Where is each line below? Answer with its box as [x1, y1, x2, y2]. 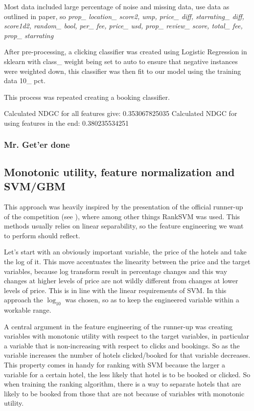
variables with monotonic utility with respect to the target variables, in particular [4, 331, 249, 341]
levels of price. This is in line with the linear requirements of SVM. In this [4, 285, 227, 295]
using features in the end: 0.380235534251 [4, 117, 129, 128]
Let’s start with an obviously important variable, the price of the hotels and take [4, 247, 247, 257]
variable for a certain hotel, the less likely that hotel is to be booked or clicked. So [4, 369, 251, 379]
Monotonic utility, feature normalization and [4, 164, 235, 179]
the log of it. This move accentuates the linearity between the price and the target [4, 256, 251, 266]
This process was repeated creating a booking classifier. [4, 91, 170, 102]
